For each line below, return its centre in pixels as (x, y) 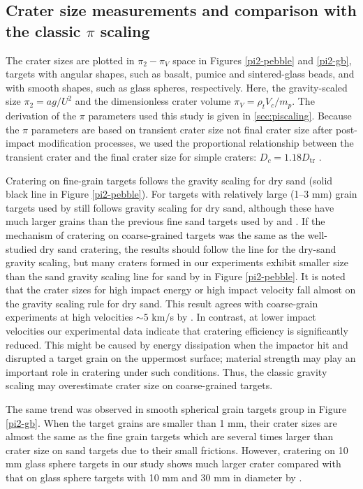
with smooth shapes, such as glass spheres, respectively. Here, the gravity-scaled (177, 87)
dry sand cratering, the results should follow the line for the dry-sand (188, 248)
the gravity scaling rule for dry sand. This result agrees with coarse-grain (162, 303)
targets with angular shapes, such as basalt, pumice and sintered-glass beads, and (180, 74)
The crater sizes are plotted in (70, 60)
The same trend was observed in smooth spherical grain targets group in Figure (176, 409)
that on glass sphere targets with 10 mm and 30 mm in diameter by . (154, 477)
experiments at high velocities (69, 317)
